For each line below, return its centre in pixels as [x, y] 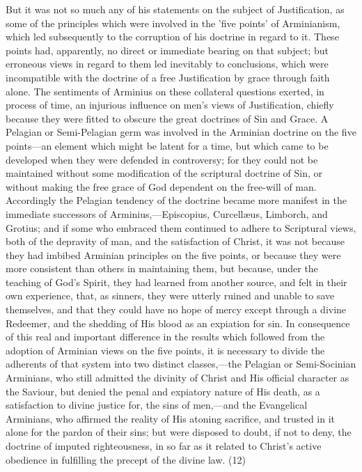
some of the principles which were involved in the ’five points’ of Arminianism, [173, 23]
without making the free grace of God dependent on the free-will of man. [161, 186]
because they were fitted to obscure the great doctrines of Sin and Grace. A [167, 118]
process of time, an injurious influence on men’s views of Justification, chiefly [170, 105]
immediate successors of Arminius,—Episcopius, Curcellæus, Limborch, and [167, 213]
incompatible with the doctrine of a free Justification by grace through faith [168, 77]
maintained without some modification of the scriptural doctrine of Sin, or [164, 173]
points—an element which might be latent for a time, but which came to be [167, 145]
